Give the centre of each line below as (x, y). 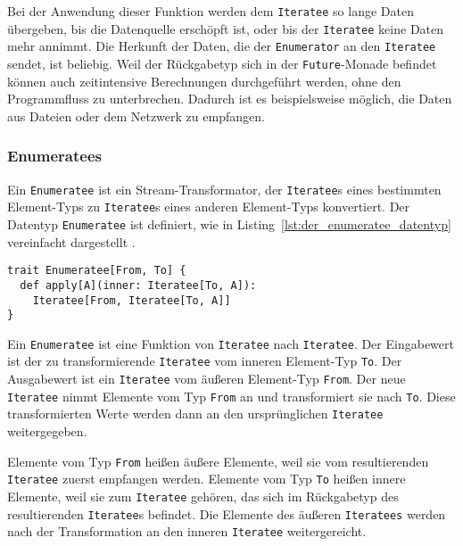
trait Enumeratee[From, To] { (97, 271)
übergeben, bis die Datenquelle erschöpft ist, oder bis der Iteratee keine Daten (226, 28)
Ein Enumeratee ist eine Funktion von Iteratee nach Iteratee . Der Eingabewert (231, 343)
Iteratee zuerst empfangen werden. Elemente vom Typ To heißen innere (207, 479)
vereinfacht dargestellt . (71, 241)
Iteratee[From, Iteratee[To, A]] (132, 300)
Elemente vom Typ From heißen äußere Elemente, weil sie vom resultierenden (218, 461)
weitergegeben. (47, 431)
